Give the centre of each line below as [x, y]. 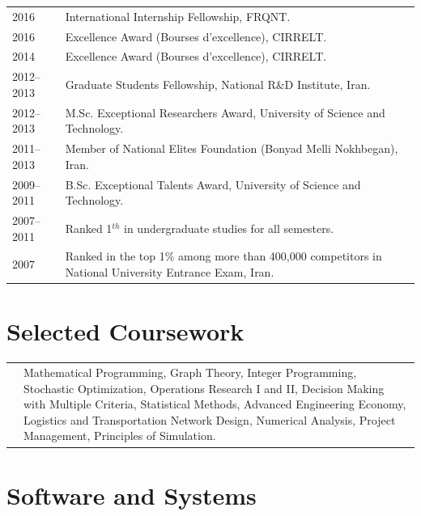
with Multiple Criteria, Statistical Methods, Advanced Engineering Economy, [215, 404]
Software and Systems [132, 495]
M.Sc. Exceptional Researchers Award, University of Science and [225, 112]
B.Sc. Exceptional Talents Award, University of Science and [213, 184]
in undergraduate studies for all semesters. [229, 228]
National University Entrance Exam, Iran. [170, 272]
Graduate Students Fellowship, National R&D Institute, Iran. [218, 85]
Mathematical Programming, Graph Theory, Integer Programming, [190, 372]
